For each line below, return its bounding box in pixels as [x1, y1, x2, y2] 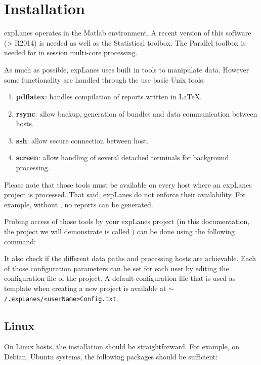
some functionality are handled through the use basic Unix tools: [4, 74, 205, 85]
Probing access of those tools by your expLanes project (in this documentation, [4, 216, 250, 227]
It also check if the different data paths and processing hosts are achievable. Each [4, 253, 256, 264]
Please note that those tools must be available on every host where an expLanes [4, 179, 252, 190]
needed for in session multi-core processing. [4, 47, 138, 58]
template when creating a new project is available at [4, 283, 166, 293]
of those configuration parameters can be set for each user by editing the [4, 263, 229, 273]
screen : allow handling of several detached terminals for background [16, 152, 229, 163]
